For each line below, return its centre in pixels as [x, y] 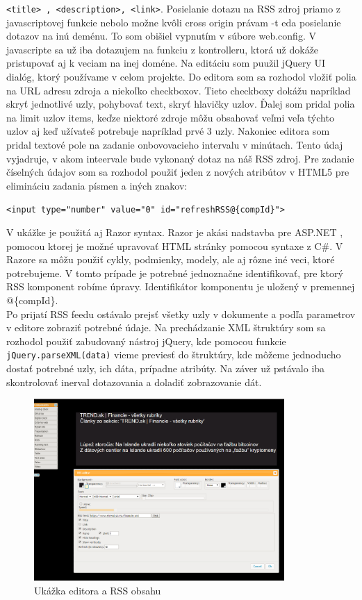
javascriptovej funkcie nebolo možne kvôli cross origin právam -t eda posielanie [174, 22]
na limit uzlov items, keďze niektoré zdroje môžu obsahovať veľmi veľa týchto [170, 117]
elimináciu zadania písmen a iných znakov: [97, 185]
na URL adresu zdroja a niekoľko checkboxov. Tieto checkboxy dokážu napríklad [179, 90]
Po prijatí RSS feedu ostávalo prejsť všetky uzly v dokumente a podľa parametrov [181, 314]
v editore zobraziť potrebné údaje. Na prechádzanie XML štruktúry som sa [166, 327]
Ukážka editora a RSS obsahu [98, 590]
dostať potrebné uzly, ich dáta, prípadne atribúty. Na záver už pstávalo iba [166, 368]
